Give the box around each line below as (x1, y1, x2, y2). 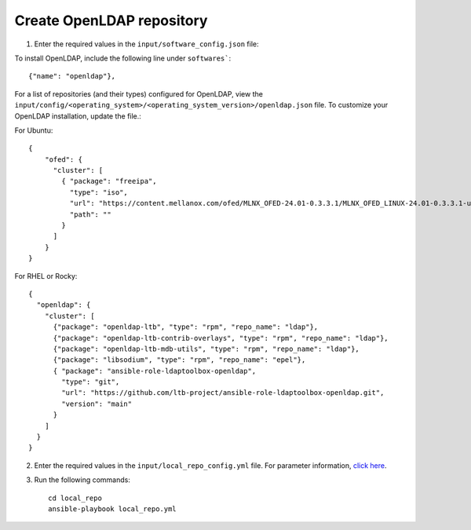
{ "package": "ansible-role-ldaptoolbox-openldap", (53, 366, 257, 375)
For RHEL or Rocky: (14, 271, 78, 280)
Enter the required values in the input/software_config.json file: (34, 39, 259, 49)
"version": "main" (61, 399, 133, 408)
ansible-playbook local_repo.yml (48, 505, 177, 514)
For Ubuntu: (14, 126, 53, 135)
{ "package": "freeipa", (61, 177, 157, 186)
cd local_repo (48, 493, 102, 503)
